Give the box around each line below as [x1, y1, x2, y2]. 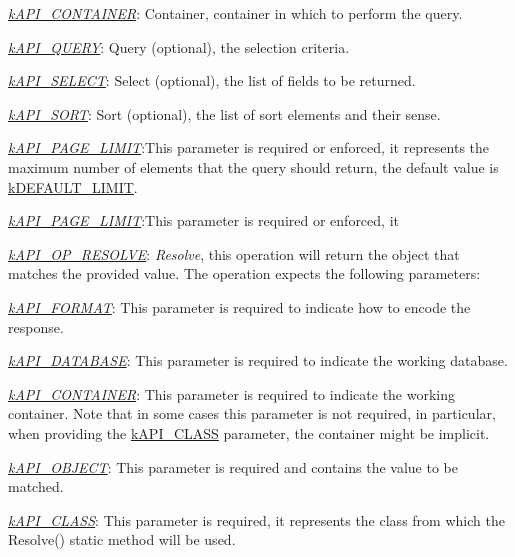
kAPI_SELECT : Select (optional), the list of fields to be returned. [8, 70, 416, 91]
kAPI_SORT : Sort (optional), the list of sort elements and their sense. [8, 103, 441, 124]
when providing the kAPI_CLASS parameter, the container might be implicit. [8, 422, 490, 443]
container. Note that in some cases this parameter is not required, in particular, [8, 403, 496, 424]
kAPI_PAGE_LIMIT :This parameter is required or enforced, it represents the [8, 137, 490, 158]
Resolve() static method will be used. [8, 529, 236, 550]
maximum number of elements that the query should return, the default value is [8, 156, 499, 177]
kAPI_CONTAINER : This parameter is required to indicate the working [8, 383, 456, 404]
